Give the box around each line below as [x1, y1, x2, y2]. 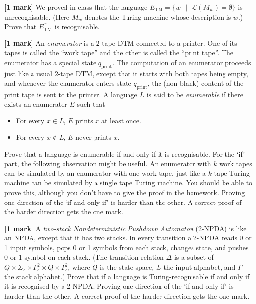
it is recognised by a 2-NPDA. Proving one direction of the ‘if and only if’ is [4, 281, 234, 291]
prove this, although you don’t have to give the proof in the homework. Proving [4, 187, 245, 197]
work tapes [219, 158, 252, 169]
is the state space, [100, 262, 154, 272]
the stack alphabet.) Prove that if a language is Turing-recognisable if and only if [4, 271, 250, 281]
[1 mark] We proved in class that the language [4, 2, 148, 12]
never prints [75, 132, 112, 142]
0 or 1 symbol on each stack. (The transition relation [4, 252, 164, 262]
